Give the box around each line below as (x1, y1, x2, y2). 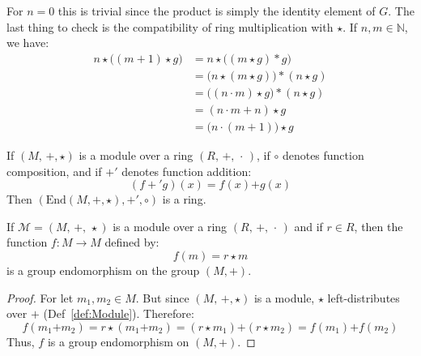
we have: (6, 34, 49, 51)
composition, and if (6, 162, 102, 179)
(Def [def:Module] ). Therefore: (43, 305, 194, 322)
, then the (354, 217, 403, 234)
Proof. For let (6, 289, 74, 306)
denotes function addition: (121, 162, 252, 179)
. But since (135, 289, 189, 306)
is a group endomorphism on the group (6, 261, 200, 278)
